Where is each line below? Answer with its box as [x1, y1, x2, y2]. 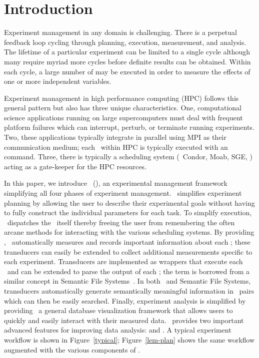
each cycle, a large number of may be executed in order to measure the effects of [4, 66, 250, 76]
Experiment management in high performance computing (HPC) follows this [4, 92, 239, 103]
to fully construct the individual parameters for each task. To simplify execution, [4, 207, 252, 218]
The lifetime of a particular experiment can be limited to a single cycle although [4, 46, 250, 57]
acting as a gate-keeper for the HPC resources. [4, 161, 146, 171]
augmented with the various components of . [4, 344, 140, 355]
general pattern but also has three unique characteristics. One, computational [4, 102, 241, 113]
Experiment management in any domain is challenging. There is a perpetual [4, 27, 237, 37]
